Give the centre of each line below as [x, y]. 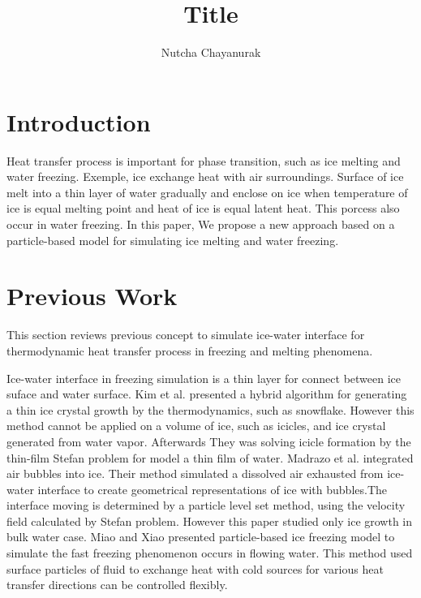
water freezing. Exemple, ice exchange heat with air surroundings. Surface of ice [205, 176]
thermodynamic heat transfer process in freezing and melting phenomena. [190, 350]
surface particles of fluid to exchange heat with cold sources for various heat [195, 568]
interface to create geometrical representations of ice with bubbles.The [213, 489]
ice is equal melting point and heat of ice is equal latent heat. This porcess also [203, 208]
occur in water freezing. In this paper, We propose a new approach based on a [201, 224]
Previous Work [92, 296]
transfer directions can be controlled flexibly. [117, 585]
